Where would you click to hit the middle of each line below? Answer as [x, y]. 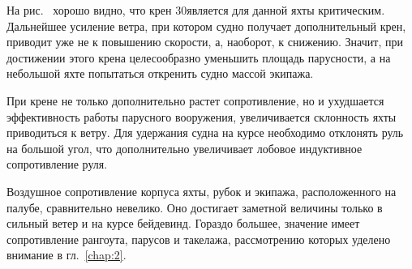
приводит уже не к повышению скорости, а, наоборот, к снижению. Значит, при [205, 42]
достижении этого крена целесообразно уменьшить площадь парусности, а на [199, 57]
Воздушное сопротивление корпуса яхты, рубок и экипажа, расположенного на [202, 191]
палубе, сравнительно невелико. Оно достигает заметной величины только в [195, 207]
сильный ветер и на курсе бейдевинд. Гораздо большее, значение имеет [183, 223]
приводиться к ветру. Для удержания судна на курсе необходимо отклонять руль [205, 132]
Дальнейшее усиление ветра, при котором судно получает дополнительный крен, [206, 26]
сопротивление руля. [57, 164]
